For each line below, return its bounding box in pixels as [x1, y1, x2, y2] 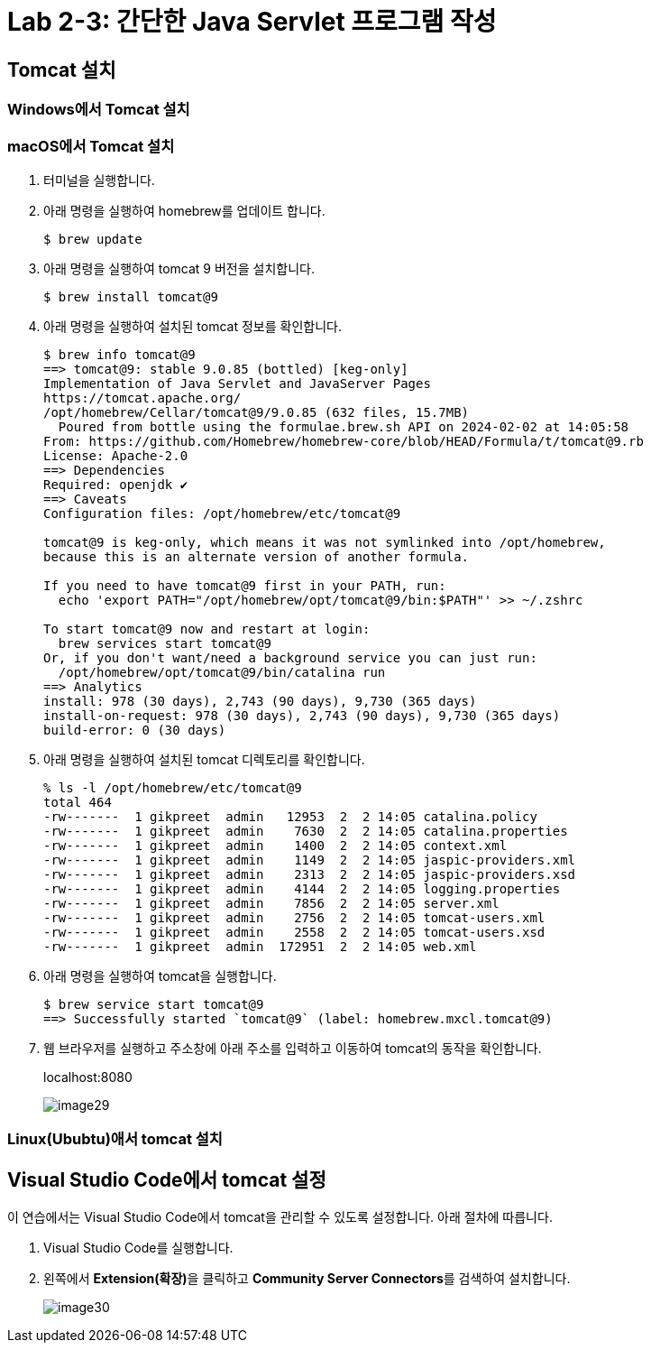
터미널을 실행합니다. [43, 171, 155, 188]
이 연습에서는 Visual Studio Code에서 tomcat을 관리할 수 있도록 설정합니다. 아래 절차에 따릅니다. [7, 1209, 553, 1225]
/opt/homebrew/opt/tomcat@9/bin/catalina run [58, 664, 386, 680]
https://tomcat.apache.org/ [43, 390, 242, 405]
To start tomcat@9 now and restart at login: [43, 621, 371, 636]
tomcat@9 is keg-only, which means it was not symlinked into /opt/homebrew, [43, 534, 606, 550]
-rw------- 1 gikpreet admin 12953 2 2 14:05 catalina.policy [43, 809, 537, 824]
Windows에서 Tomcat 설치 [7, 100, 190, 119]
